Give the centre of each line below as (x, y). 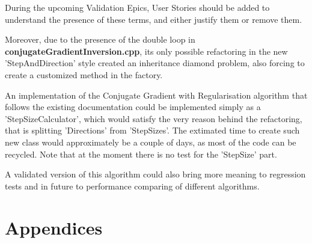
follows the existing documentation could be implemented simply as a (133, 107)
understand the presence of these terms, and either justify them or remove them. (154, 19)
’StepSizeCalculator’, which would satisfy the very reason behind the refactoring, (154, 118)
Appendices (54, 227)
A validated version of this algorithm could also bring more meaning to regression (155, 174)
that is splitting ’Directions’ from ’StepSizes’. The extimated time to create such (152, 130)
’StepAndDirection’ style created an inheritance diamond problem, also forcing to (155, 63)
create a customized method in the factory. (84, 74)
